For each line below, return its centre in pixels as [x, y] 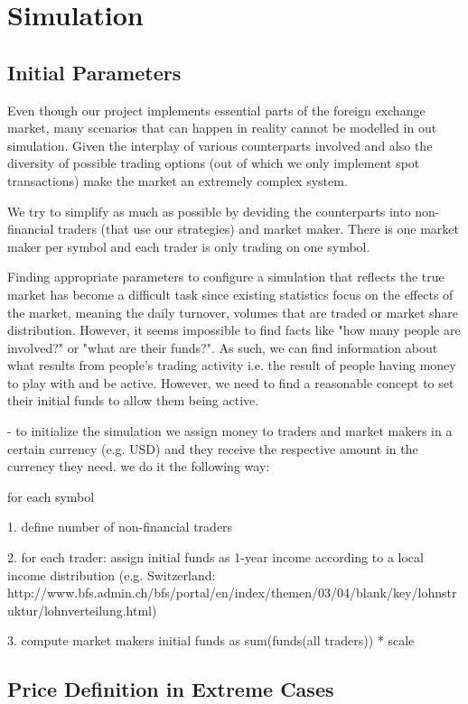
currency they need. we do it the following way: [139, 466]
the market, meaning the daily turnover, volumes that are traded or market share [233, 312]
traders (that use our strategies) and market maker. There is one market [258, 229]
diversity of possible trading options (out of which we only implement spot [214, 163]
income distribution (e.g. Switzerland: [112, 574]
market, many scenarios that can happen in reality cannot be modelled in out [222, 128]
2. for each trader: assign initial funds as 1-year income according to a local [215, 557]
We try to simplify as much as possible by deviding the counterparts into [209, 211]
